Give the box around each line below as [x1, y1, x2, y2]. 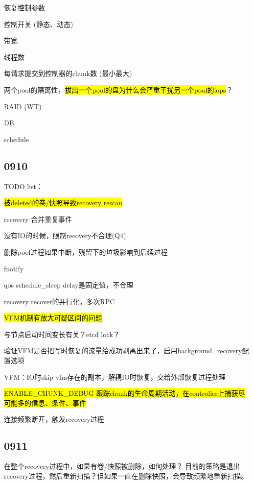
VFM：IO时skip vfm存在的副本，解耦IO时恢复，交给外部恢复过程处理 [4, 371, 226, 382]
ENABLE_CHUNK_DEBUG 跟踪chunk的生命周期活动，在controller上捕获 [4, 388, 238, 398]
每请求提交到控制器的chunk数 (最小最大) [4, 68, 132, 78]
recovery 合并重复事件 [4, 214, 72, 224]
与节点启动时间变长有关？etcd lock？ [4, 329, 120, 339]
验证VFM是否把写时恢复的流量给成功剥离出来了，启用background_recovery [4, 345, 242, 356]
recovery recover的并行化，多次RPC [4, 296, 115, 306]
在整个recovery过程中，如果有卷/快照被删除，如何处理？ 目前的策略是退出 [4, 461, 240, 471]
